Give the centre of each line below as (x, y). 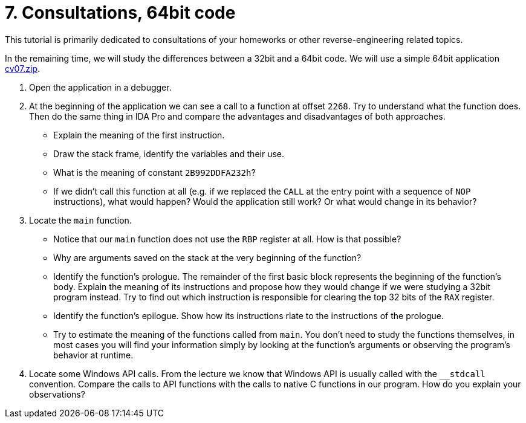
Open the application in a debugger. (100, 87)
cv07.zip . (23, 68)
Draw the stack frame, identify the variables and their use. (169, 153)
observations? (57, 394)
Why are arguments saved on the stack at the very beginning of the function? (207, 257)
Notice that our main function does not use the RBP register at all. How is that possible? (227, 239)
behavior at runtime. (93, 355)
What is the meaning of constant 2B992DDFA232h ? (154, 172)
